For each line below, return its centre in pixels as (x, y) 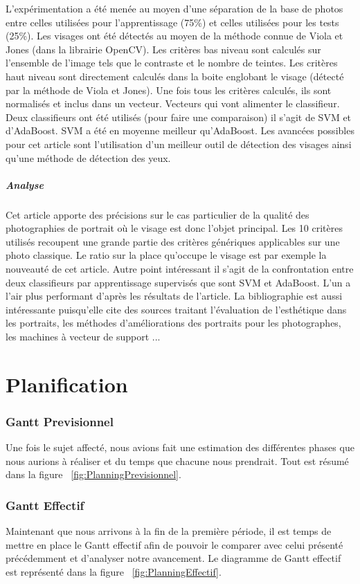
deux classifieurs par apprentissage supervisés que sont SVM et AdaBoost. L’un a (178, 282)
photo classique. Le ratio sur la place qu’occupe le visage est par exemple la (166, 255)
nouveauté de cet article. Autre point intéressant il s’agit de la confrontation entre (180, 269)
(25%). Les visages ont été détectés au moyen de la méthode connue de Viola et (174, 36)
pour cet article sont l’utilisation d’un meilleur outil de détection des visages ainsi (179, 144)
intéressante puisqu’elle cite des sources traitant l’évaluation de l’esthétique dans (176, 309)
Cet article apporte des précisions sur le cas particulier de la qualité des (157, 214)
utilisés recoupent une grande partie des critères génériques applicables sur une (173, 241)
